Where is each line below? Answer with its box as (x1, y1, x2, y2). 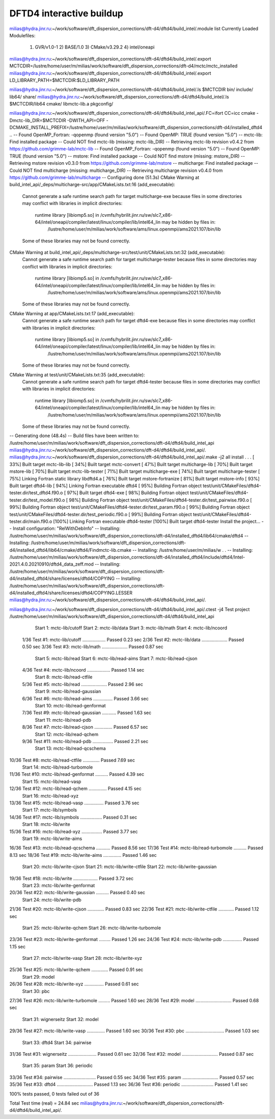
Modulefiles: (9, 32, 36, 38)
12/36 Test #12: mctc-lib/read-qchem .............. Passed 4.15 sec (9, 785, 142, 792)
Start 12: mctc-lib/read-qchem (35, 731, 99, 737)
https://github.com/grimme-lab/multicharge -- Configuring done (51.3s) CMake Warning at (9, 174, 200, 181)
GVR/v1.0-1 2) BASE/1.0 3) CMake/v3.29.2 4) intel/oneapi (35, 44, 155, 50)
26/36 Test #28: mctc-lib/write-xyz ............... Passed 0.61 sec (9, 981, 139, 987)
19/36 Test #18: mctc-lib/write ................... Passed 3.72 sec (9, 875, 134, 881)
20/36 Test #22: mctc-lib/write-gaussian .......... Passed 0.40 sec (9, 889, 145, 896)
